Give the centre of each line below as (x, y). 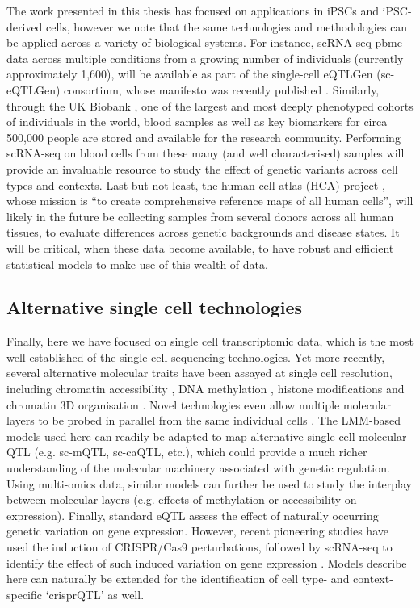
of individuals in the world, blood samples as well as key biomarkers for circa (197, 122)
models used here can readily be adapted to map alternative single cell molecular (207, 436)
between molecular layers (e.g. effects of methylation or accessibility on (182, 499)
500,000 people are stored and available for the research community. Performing (204, 137)
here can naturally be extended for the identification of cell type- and (178, 579)
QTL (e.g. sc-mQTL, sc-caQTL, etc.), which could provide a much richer (187, 452)
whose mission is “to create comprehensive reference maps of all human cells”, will (210, 201)
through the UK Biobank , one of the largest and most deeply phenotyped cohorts (210, 105)
